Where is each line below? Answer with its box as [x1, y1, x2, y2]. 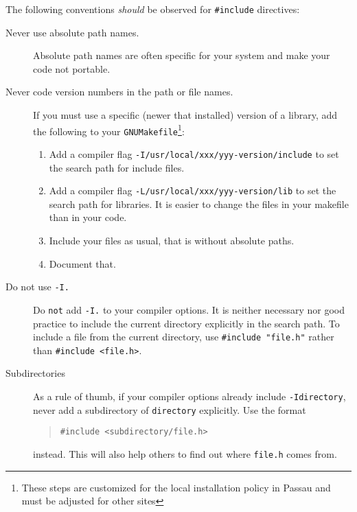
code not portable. [33, 61, 111, 75]
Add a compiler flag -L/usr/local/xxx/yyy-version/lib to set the [49, 183, 336, 198]
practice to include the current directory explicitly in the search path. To [33, 316, 340, 330]
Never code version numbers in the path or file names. [5, 84, 233, 99]
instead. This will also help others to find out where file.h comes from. [33, 447, 337, 461]
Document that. [49, 256, 116, 270]
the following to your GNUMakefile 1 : [33, 121, 185, 138]
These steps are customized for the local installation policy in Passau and [21, 480, 331, 494]
